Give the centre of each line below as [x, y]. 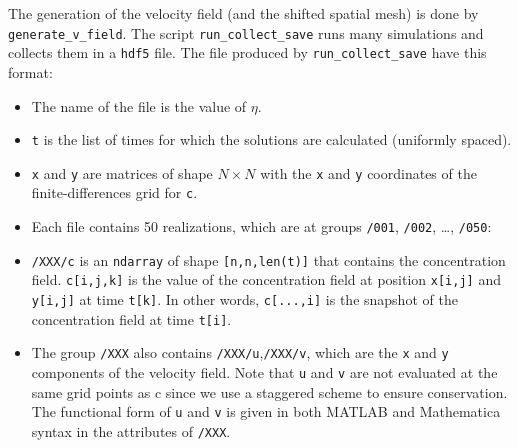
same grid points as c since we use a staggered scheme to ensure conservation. [269, 391]
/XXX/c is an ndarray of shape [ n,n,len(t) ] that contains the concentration [268, 259]
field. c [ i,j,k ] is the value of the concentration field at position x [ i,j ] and [266, 279]
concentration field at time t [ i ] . [131, 318]
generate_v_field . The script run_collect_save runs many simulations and [246, 32]
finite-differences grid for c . [114, 192]
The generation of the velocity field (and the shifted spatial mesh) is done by [243, 13]
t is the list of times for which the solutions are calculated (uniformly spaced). [271, 139]
